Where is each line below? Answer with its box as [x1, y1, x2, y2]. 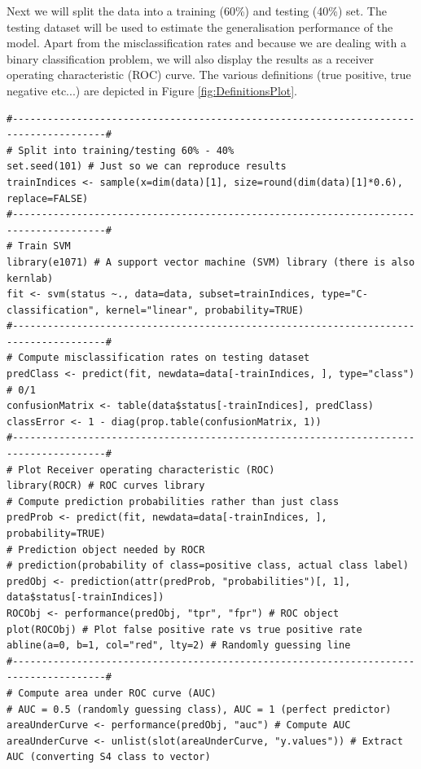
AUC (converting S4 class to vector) [7, 751, 211, 763]
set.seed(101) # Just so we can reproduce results [7, 160, 287, 173]
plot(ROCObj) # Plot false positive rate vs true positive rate [7, 623, 362, 635]
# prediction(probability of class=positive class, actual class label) [7, 560, 409, 572]
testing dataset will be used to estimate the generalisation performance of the [7, 18, 393, 35]
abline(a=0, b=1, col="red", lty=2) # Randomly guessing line [7, 639, 351, 652]
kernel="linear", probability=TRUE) [105, 304, 305, 316]
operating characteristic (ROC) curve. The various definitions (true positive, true [7, 66, 411, 83]
